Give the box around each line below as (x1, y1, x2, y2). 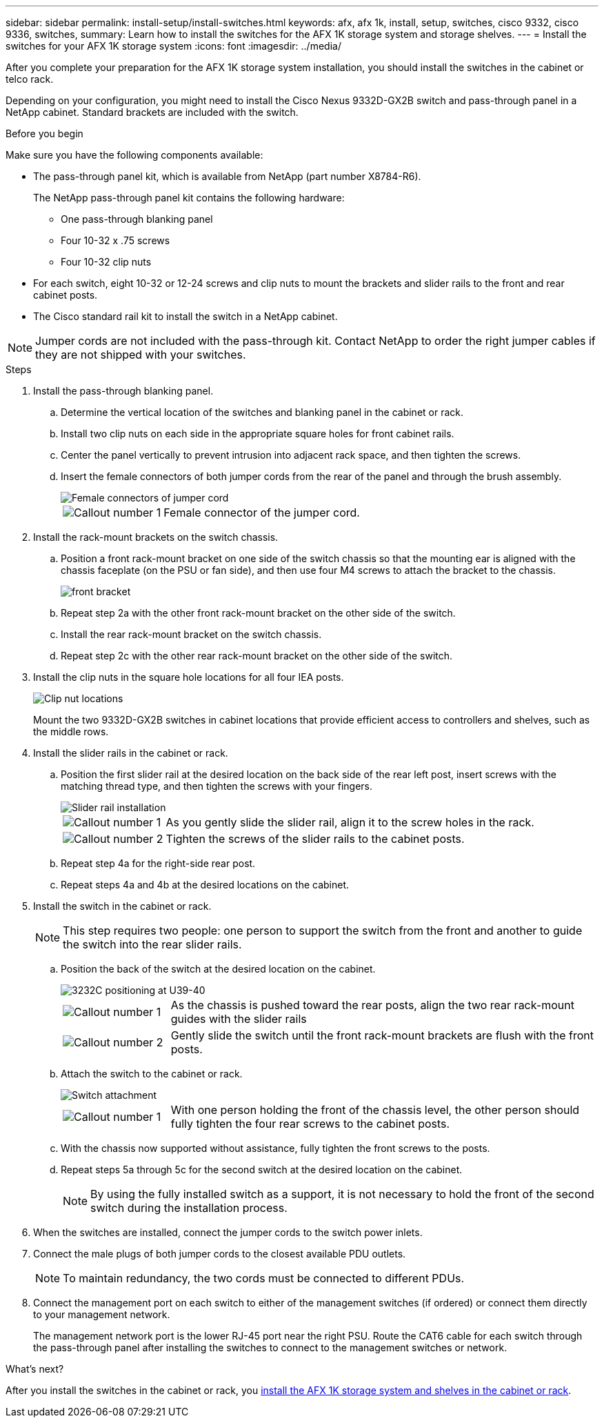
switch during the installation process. (90, 1201, 288, 1215)
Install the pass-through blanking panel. (33, 385, 214, 397)
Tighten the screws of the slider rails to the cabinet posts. (165, 832, 465, 846)
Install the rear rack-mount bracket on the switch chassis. (61, 628, 322, 640)
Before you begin (6, 128, 83, 139)
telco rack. (6, 73, 54, 85)
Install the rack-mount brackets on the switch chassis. (33, 531, 279, 543)
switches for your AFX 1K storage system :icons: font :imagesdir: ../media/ (6, 40, 341, 52)
